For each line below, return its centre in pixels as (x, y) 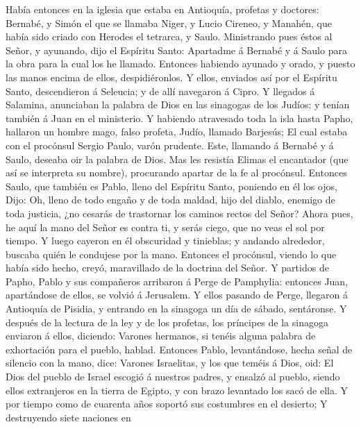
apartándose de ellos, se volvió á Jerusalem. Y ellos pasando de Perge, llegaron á (177, 295)
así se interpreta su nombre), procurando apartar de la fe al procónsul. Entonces (176, 173)
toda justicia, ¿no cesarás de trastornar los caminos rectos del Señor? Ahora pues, (179, 213)
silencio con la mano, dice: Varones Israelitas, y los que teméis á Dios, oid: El (170, 363)
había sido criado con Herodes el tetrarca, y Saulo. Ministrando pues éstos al (169, 36)
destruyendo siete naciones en (68, 417)
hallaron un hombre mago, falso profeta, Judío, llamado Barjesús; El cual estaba (177, 132)
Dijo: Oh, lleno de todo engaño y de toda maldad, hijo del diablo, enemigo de (170, 200)
